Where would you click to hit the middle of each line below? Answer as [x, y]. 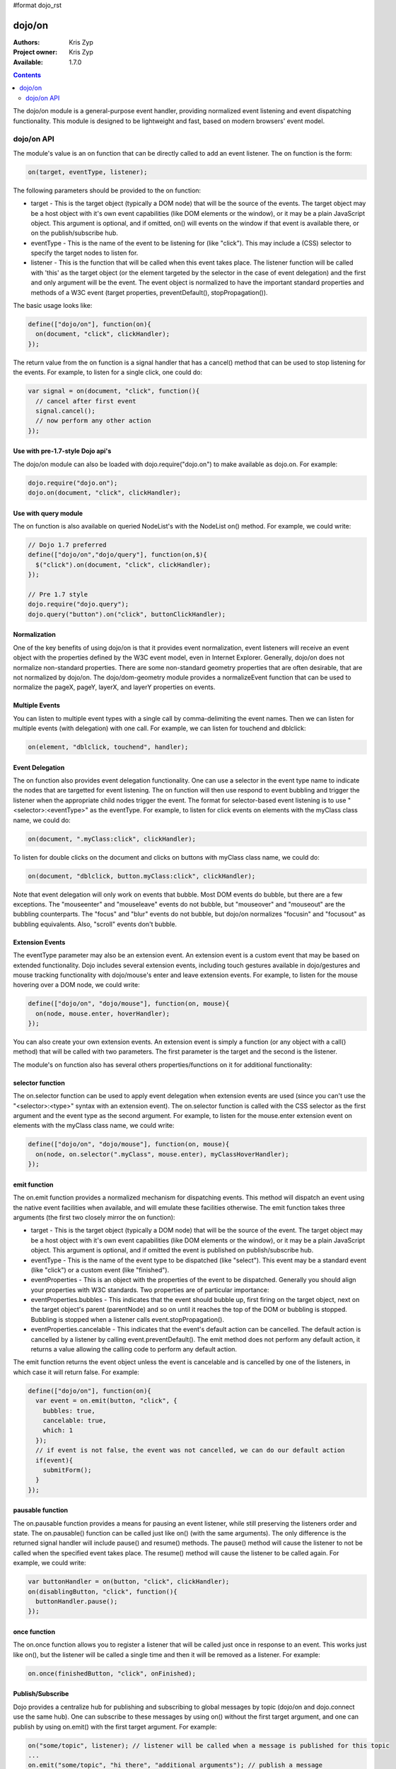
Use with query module [48, 513]
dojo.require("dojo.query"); [78, 604]
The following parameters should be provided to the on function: [107, 190]
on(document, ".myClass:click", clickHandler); [112, 839]
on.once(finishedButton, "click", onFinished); [112, 1673]
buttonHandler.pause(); [77, 1602]
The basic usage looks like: [53, 306]
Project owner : [35, 52]
